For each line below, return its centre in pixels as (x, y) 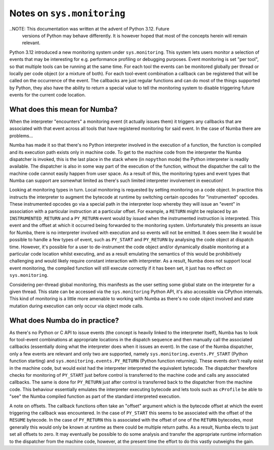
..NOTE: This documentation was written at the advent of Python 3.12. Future (89, 28)
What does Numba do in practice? (64, 320)
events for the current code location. (48, 95)
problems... (21, 136)
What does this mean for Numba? (63, 109)
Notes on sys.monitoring (67, 13)
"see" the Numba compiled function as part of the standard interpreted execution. (95, 397)
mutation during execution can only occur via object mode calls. (76, 306)
